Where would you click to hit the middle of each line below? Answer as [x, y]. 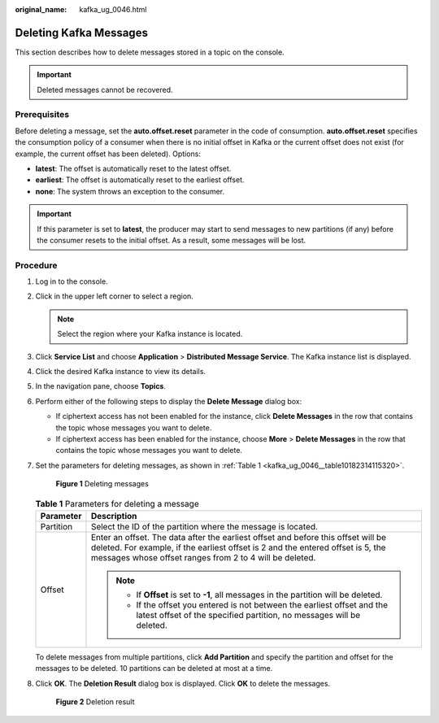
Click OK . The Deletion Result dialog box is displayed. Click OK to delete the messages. [183, 683]
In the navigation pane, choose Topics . [101, 386]
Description [114, 516]
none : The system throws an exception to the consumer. [130, 191]
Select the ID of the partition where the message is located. [204, 526]
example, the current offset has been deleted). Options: [108, 154]
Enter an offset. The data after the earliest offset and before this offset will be [238, 537]
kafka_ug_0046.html [113, 9]
